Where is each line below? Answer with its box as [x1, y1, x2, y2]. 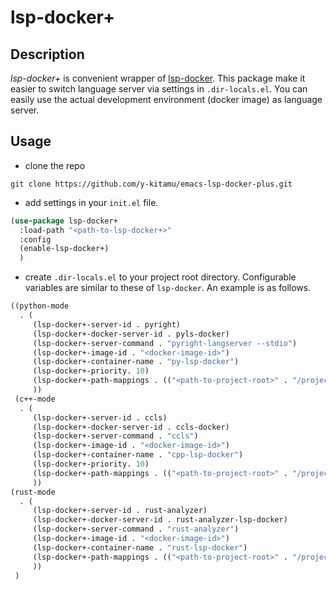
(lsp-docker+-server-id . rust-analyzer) [32, 506, 208, 516]
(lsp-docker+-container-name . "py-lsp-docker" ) [32, 357, 240, 367]
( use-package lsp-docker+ [10, 216, 118, 226]
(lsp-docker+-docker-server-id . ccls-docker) [32, 422, 230, 432]
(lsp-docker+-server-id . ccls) [32, 412, 168, 423]
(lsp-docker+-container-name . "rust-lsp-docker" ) [32, 542, 248, 553]
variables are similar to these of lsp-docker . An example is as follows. [24, 282, 312, 294]
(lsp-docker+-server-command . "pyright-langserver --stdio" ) [32, 338, 298, 348]
